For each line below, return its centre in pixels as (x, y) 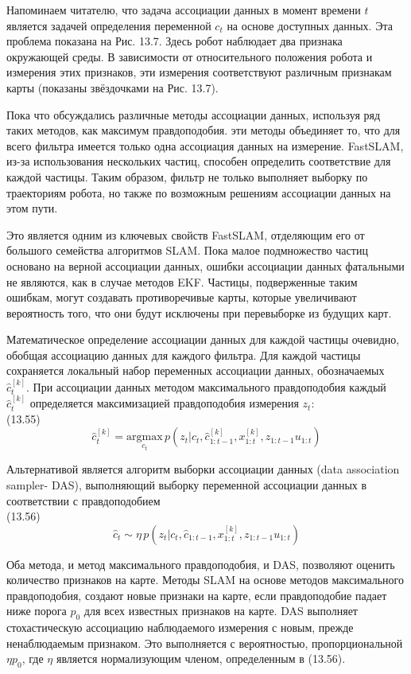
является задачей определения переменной (109, 25)
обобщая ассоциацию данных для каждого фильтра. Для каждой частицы (184, 355)
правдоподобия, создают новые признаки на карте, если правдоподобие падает (197, 595)
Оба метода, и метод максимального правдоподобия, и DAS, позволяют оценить (201, 564)
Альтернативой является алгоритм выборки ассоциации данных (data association (203, 469)
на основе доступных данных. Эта (310, 25)
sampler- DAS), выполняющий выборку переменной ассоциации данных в (187, 484)
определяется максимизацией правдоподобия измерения (164, 403)
